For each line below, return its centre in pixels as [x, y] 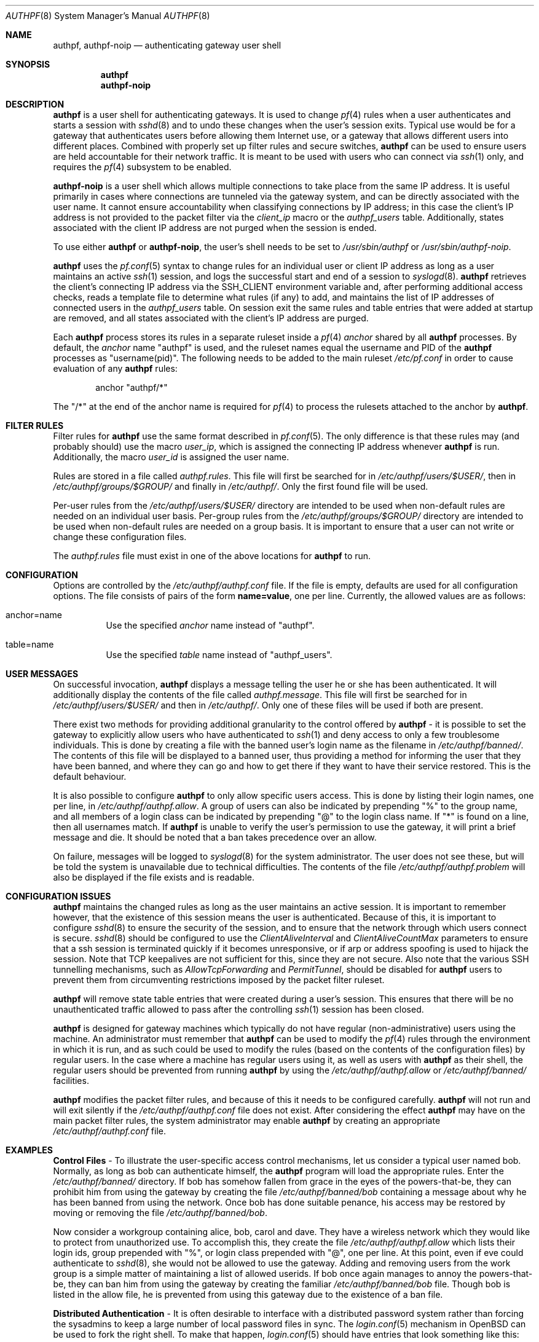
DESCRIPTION [35, 104]
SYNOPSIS [28, 64]
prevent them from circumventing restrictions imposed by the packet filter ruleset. [219, 980]
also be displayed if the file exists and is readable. [154, 877]
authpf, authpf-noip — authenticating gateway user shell [167, 45]
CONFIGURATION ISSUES [58, 896]
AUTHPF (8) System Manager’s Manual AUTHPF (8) [108, 16]
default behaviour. [90, 776]
